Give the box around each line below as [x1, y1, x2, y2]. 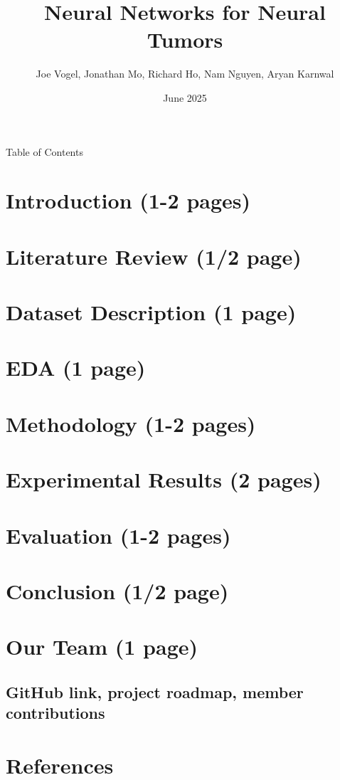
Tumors [147, 25, 223, 54]
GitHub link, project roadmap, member [6, 680, 304, 702]
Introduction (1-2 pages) [6, 186, 251, 215]
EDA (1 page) [6, 353, 146, 382]
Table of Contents [6, 144, 83, 159]
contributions [6, 702, 105, 724]
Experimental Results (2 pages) [6, 465, 322, 494]
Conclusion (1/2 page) [6, 576, 229, 605]
